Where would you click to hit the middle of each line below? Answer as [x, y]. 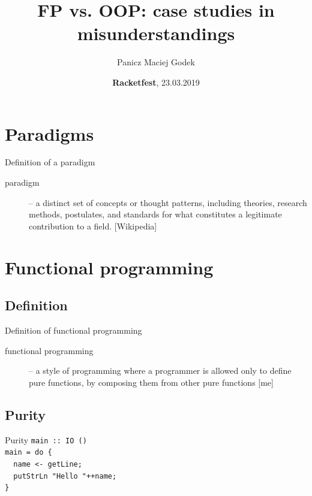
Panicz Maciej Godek [156, 62]
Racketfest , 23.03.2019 [156, 82]
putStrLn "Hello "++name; [65, 476]
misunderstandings [156, 33]
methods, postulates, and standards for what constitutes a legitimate [155, 214]
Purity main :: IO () [46, 439]
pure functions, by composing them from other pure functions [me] [151, 382]
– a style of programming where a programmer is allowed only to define [160, 371]
